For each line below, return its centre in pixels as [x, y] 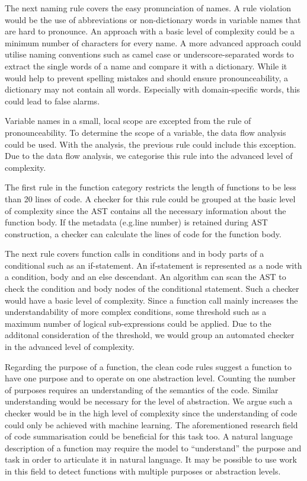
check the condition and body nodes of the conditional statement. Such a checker [152, 289]
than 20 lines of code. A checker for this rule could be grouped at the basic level [150, 198]
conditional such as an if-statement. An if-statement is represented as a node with [153, 265]
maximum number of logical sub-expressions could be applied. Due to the [138, 323]
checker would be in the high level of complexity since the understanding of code [151, 413]
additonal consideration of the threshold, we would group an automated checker [150, 335]
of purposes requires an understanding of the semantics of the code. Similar [142, 389]
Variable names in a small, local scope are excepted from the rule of [128, 121]
